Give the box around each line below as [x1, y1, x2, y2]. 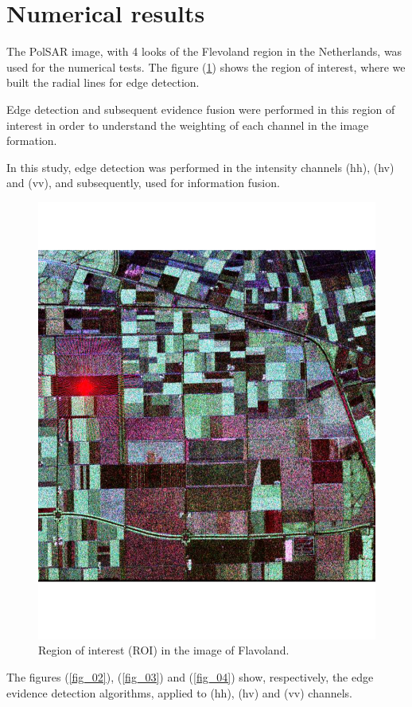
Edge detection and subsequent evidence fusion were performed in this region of [6, 100, 395, 117]
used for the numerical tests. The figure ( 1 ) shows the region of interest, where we [6, 58, 406, 75]
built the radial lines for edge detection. [6, 74, 200, 91]
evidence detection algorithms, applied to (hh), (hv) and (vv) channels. [6, 684, 353, 701]
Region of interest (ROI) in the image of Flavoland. [38, 642, 290, 658]
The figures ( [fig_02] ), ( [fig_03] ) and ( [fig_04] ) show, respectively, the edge [6, 668, 374, 685]
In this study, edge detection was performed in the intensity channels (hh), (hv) [6, 158, 395, 175]
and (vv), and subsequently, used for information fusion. [6, 174, 280, 191]
